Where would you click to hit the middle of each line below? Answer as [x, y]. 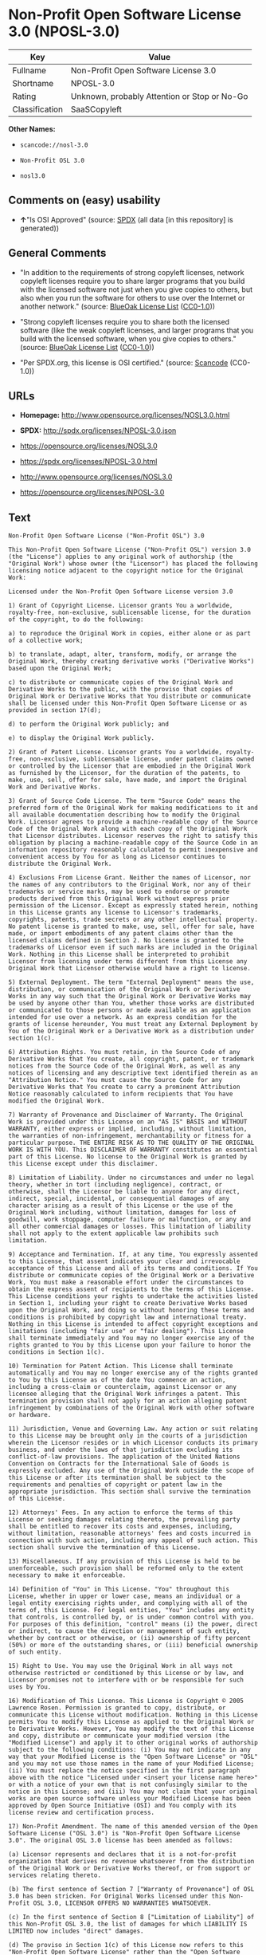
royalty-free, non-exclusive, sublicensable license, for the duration [129, 613]
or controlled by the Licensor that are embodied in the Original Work [129, 766]
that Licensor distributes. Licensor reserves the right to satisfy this [133, 836]
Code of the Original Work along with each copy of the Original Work [128, 829]
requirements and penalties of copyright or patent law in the [115, 1485]
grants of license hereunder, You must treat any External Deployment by [133, 1025]
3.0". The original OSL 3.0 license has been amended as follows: [121, 1841]
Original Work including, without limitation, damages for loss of [123, 1213]
